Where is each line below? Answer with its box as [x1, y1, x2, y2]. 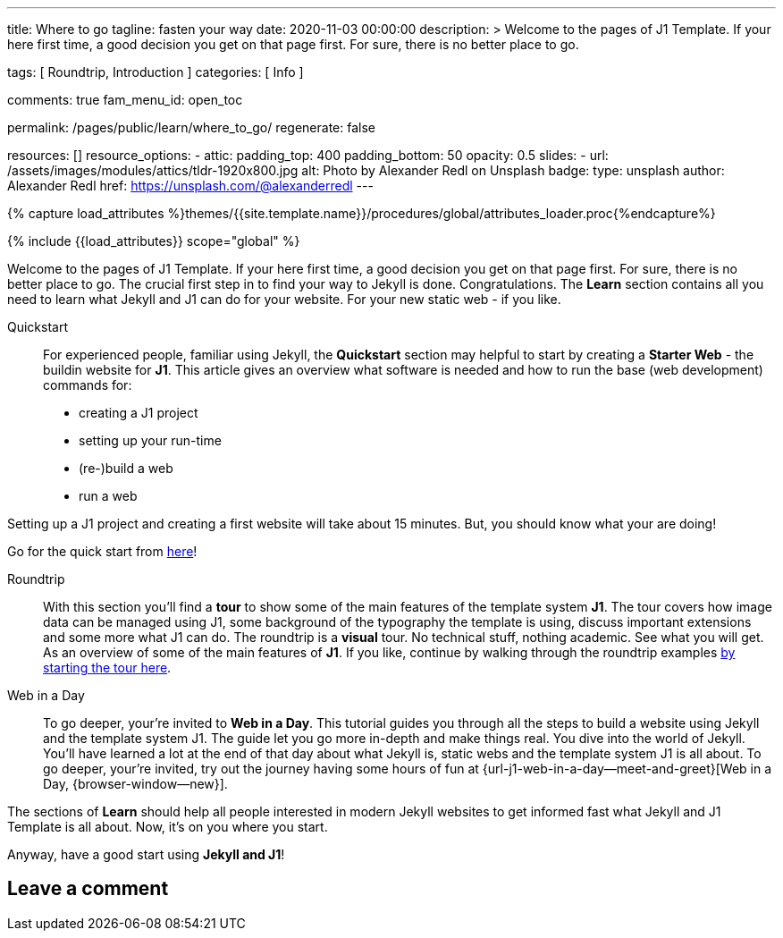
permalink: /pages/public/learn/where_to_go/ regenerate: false [7, 120, 375, 135]
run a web [79, 488, 138, 503]
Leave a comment [7, 877, 169, 900]
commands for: [43, 377, 132, 393]
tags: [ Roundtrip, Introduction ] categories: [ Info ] [7, 64, 304, 80]
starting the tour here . [43, 660, 172, 675]
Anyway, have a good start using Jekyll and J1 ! [7, 847, 285, 862]
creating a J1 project [79, 405, 198, 420]
